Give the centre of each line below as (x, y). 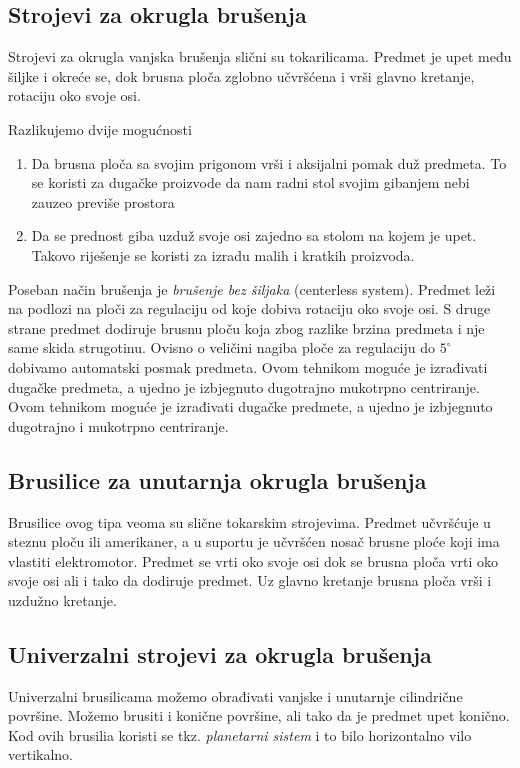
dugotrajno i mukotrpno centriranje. (118, 425)
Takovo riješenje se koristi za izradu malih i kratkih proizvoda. (223, 254)
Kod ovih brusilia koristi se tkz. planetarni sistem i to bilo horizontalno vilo (240, 734)
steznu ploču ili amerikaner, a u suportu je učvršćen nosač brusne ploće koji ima (254, 541)
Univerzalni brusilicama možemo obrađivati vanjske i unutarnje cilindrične (235, 695)
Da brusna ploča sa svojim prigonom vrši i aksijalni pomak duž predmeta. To (269, 162)
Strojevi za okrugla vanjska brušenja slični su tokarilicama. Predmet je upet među (260, 56)
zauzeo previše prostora (103, 201)
